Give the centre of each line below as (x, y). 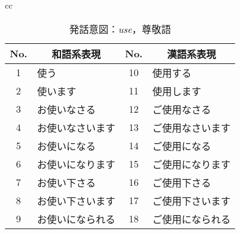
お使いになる (66, 146)
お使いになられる (76, 219)
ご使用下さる (182, 182)
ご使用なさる (182, 109)
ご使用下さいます (191, 200)
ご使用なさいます (191, 127)
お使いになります (76, 164)
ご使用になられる (191, 219)
